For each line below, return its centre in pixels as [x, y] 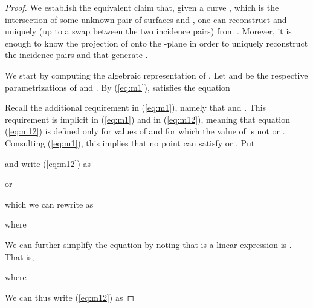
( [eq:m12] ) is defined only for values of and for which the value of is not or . [145, 131]
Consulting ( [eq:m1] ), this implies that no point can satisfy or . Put [130, 143]
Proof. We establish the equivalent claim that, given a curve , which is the [142, 7]
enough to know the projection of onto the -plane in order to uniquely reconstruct [156, 43]
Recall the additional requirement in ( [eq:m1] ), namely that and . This [136, 107]
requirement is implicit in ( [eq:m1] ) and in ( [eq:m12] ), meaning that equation [147, 119]
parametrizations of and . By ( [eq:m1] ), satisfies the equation [118, 87]
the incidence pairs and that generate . [76, 55]
